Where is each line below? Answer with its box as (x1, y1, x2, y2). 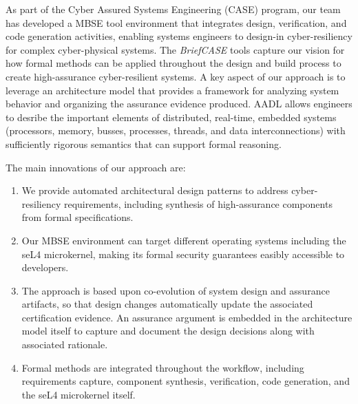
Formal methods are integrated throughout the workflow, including (21, 360, 304, 374)
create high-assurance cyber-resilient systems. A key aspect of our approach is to (6, 69, 346, 83)
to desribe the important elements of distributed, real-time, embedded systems (6, 109, 337, 124)
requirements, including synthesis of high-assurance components (63, 196, 333, 211)
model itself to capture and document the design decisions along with (21, 323, 315, 338)
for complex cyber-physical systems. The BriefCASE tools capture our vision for (6, 42, 345, 56)
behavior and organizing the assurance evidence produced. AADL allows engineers (6, 96, 352, 111)
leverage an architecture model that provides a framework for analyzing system (6, 83, 339, 97)
